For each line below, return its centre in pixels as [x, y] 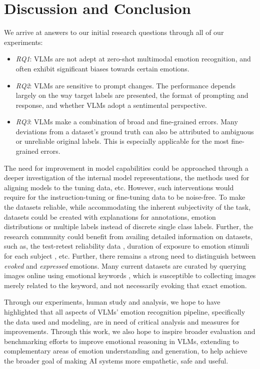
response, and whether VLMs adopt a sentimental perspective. [111, 105]
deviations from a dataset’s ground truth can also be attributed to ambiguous [135, 131]
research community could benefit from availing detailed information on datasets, [128, 236]
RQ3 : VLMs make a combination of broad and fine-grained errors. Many [127, 122]
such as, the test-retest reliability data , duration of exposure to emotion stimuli [127, 246]
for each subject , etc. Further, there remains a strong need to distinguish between [130, 256]
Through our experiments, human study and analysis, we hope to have [112, 302]
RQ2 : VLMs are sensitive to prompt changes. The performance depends [125, 85]
